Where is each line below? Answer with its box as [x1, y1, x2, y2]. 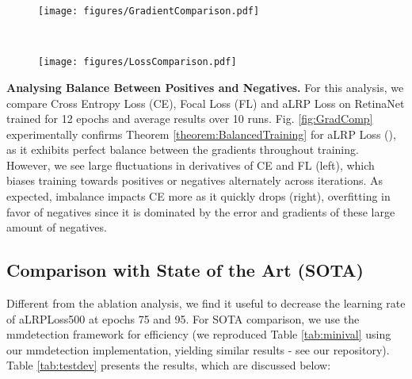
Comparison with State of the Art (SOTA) [6, 258, 364, 282]
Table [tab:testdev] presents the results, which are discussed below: [6, 357, 331, 373]
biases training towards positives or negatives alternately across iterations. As [6, 172, 383, 189]
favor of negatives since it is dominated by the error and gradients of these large [6, 203, 395, 220]
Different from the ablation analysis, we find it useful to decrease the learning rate [6, 295, 406, 312]
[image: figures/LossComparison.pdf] [38, 56, 237, 68]
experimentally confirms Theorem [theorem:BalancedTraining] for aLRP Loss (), [6, 125, 396, 142]
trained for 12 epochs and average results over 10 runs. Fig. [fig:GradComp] [6, 110, 373, 127]
